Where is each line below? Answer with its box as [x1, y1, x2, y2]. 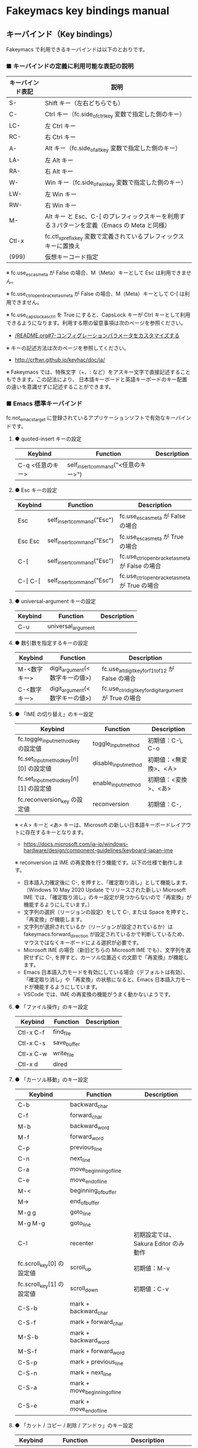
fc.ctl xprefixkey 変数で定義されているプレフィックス [45, 232, 184, 242]
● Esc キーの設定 [14, 486, 58, 494]
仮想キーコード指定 [45, 253, 98, 261]
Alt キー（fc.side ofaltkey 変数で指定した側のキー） [45, 144, 181, 154]
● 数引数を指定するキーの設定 [14, 639, 88, 646]
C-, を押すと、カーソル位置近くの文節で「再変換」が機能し [45, 954, 189, 961]
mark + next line [70, 1368, 112, 1378]
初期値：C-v [133, 1285, 169, 1293]
